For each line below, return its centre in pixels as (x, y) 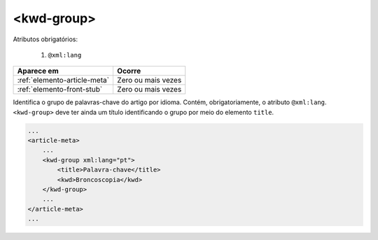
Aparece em (38, 71)
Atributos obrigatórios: (45, 39)
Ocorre (129, 71)
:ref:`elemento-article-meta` (63, 80)
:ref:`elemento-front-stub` (60, 90)
